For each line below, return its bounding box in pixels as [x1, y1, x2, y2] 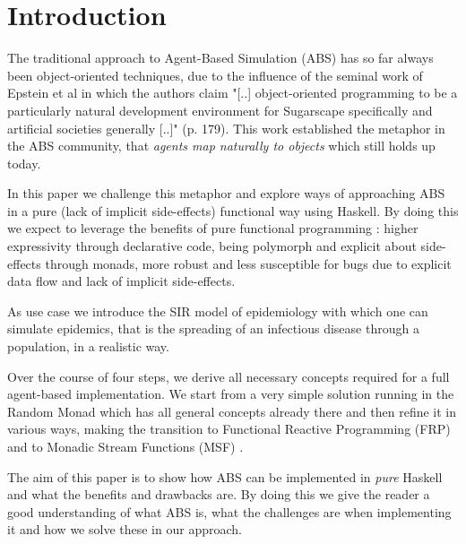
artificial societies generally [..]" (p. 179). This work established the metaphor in [7, 118, 445, 137]
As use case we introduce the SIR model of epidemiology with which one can [7, 301, 428, 320]
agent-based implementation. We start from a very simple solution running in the [7, 384, 454, 403]
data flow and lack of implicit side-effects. [7, 272, 236, 290]
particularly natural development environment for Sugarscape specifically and [7, 100, 433, 119]
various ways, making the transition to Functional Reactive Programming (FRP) [7, 419, 451, 438]
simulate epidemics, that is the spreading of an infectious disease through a [7, 319, 419, 338]
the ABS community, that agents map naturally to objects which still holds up [7, 136, 436, 155]
